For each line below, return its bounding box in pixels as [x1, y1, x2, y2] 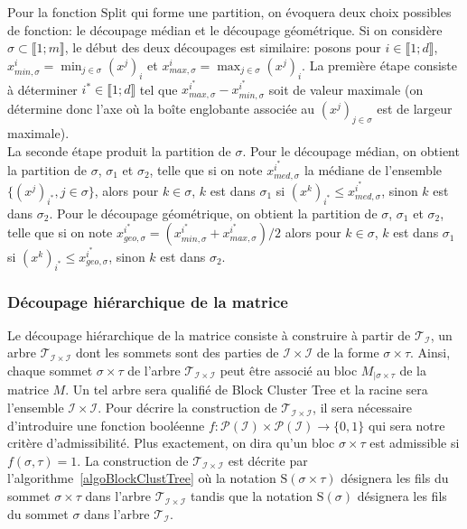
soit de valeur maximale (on [268, 79, 424, 98]
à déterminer [7, 79, 78, 98]
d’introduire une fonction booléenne [7, 415, 205, 434]
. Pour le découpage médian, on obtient [242, 141, 460, 160]
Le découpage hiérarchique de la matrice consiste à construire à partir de [7, 325, 411, 344]
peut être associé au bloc [219, 361, 358, 380]
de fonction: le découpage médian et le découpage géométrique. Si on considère [7, 20, 443, 39]
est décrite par [228, 450, 308, 469]
